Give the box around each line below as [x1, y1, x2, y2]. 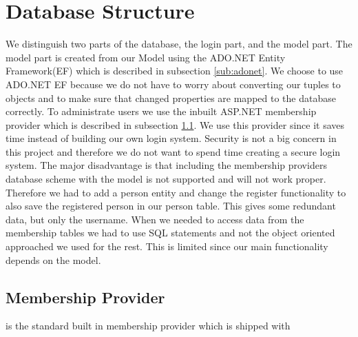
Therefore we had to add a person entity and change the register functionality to [6, 185, 346, 199]
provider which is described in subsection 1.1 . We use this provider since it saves [6, 117, 345, 132]
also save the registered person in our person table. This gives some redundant [6, 198, 336, 213]
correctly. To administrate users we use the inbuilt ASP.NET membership [6, 104, 317, 119]
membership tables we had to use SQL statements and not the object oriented [6, 225, 335, 240]
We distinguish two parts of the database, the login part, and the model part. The [6, 37, 352, 51]
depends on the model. [6, 252, 101, 267]
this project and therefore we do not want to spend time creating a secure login [6, 144, 341, 159]
